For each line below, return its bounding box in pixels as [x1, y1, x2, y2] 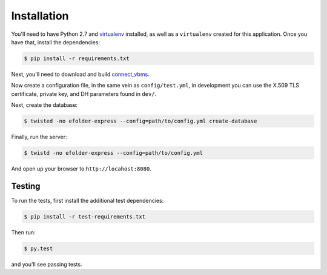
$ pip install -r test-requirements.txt [24, 213, 145, 220]
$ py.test [24, 245, 53, 252]
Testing [11, 181, 41, 191]
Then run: [11, 228, 36, 236]
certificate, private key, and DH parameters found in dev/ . [11, 90, 157, 97]
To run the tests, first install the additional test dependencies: [11, 197, 164, 204]
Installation [11, 9, 69, 22]
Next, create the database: [11, 101, 78, 109]
